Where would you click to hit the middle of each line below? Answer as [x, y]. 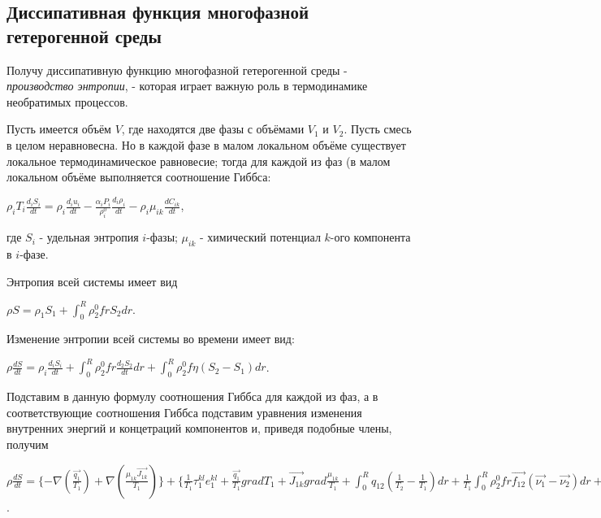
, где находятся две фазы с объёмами [213, 129]
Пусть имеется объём [59, 129]
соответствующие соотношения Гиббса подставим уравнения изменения [184, 412]
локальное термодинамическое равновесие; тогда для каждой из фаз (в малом [199, 161]
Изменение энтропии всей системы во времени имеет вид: [151, 339]
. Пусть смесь [378, 129]
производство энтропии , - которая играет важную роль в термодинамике [187, 86]
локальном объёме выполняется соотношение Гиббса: [139, 177]
